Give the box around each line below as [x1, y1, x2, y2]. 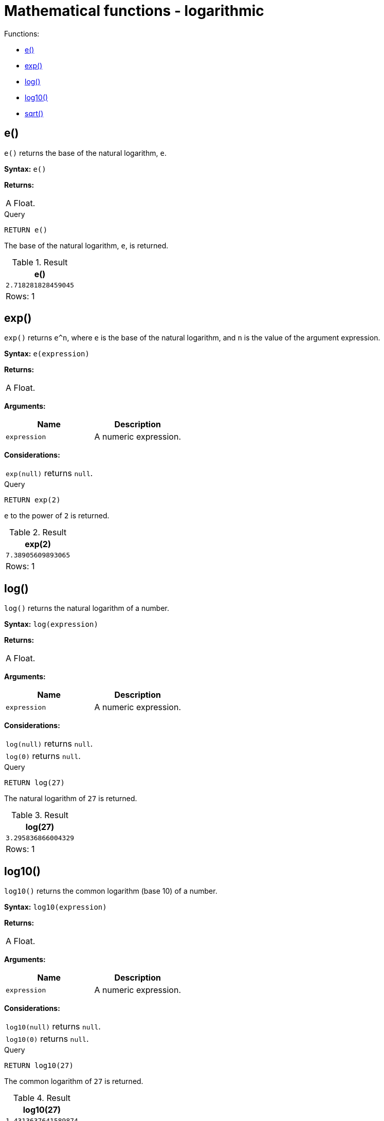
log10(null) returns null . [6, 1021, 101, 1032]
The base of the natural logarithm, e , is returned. [4, 241, 169, 250]
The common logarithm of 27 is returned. [4, 1077, 143, 1086]
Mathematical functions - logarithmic [4, 2, 264, 20]
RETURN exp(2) [4, 496, 61, 504]
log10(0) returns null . [6, 1034, 89, 1044]
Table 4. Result [13, 1093, 71, 1104]
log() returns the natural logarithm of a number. [4, 604, 170, 613]
